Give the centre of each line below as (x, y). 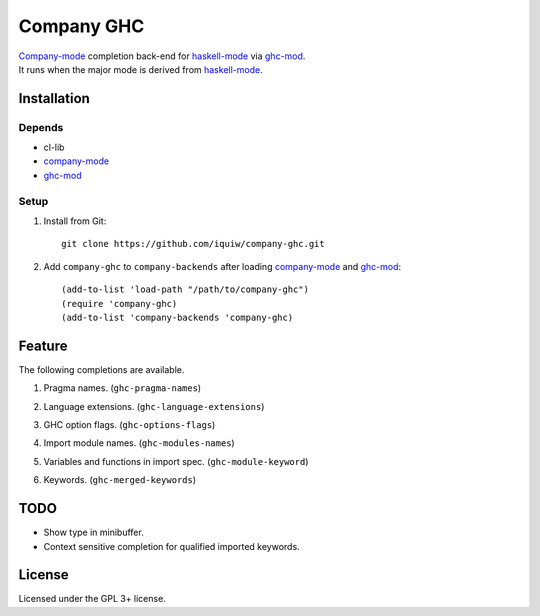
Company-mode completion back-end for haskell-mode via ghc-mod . (162, 56)
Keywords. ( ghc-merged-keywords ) (120, 480)
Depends (41, 127)
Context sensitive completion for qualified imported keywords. (171, 546)
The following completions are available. (101, 369)
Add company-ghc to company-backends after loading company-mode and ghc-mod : (222, 266)
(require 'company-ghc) (119, 303)
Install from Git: (75, 221)
